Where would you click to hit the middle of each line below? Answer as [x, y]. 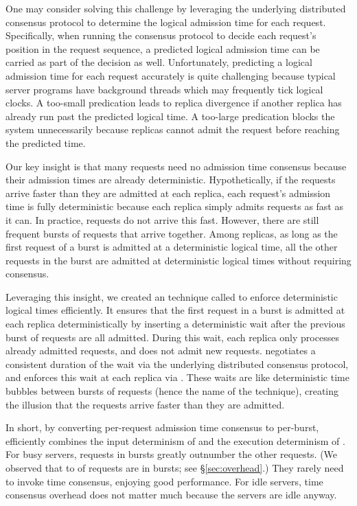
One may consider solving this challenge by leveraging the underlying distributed [176, 8]
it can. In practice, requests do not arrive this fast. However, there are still [162, 219]
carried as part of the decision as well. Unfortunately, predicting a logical [159, 62]
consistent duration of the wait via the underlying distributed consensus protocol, [177, 364]
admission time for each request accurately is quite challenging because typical [171, 75]
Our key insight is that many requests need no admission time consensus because [176, 166]
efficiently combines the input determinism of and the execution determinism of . [175, 440]
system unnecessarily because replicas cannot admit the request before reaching [173, 129]
